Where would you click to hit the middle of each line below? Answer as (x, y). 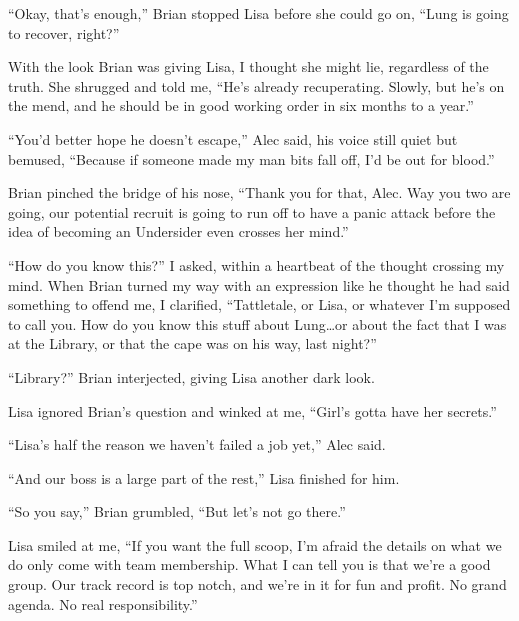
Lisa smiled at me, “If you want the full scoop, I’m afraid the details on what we (255, 544)
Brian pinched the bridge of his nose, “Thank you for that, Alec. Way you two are (259, 192)
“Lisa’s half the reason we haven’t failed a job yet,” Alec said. (197, 444)
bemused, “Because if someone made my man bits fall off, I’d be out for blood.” (251, 158)
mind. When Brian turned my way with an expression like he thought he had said (259, 284)
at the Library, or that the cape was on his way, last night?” (192, 343)
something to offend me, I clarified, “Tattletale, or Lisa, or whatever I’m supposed (259, 304)
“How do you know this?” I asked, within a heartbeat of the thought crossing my (256, 264)
